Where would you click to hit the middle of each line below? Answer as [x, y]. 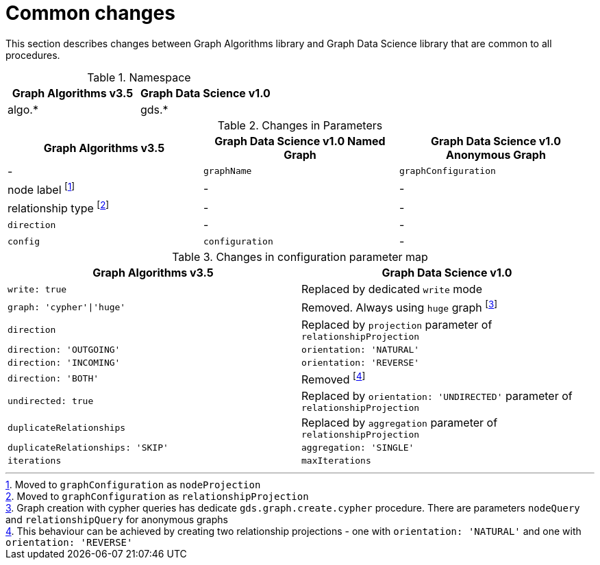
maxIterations [336, 461]
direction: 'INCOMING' [64, 362]
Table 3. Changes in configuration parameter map [300, 257]
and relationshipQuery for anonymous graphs [117, 520]
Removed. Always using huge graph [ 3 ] [400, 307]
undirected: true [51, 401]
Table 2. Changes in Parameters [300, 125]
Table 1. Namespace [139, 77]
